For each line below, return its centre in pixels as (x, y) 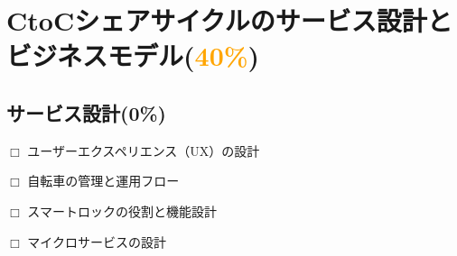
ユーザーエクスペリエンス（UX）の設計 (144, 150)
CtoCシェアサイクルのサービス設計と (229, 20)
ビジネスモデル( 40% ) (133, 55)
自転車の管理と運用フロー (103, 181)
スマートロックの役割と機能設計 (122, 210)
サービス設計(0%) (86, 112)
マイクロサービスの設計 (97, 241)
